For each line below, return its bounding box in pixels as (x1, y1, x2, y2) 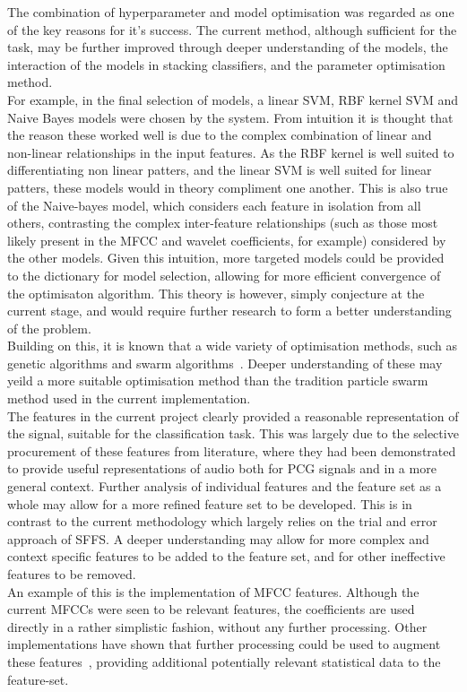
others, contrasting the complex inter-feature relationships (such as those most (7, 213, 438, 232)
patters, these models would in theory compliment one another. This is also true (7, 177, 448, 196)
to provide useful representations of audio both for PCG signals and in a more (7, 459, 437, 478)
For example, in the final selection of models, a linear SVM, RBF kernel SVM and (7, 90, 459, 108)
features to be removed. (7, 565, 136, 583)
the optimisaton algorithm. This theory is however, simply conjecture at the (7, 283, 425, 302)
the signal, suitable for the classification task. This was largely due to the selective (7, 424, 459, 443)
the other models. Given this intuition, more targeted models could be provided (7, 248, 445, 267)
